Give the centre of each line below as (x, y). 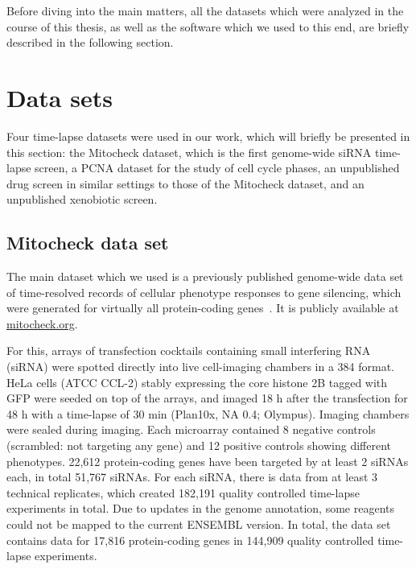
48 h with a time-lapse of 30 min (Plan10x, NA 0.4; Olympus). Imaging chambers (208, 413)
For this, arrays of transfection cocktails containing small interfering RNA (189, 350)
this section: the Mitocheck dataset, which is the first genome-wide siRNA (189, 152)
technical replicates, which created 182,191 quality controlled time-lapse (183, 492)
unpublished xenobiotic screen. (82, 199)
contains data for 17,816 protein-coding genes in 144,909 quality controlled (190, 540)
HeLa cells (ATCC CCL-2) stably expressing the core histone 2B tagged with (197, 382)
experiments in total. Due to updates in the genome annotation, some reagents (201, 508)
